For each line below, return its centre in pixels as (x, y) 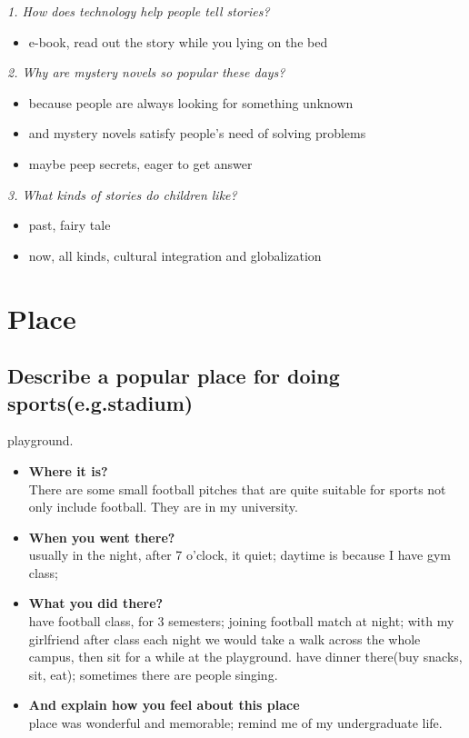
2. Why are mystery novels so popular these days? (146, 72)
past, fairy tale (70, 225)
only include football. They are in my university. (163, 507)
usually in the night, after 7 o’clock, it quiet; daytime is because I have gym (239, 555)
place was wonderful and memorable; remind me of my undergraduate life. (235, 723)
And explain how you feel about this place (164, 705)
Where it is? (68, 470)
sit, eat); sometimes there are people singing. (153, 674)
